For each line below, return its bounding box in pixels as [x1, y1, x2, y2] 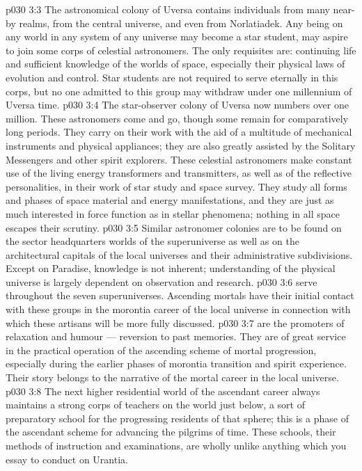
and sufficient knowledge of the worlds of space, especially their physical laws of [6, 56, 345, 71]
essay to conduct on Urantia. [6, 452, 128, 466]
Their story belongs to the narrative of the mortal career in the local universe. [6, 370, 339, 385]
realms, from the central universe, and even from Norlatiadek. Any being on [19, 15, 343, 30]
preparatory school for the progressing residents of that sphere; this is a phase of [6, 410, 349, 425]
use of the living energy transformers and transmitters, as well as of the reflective [6, 166, 352, 180]
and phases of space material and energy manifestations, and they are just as [6, 193, 334, 207]
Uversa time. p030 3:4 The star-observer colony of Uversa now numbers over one [6, 97, 349, 112]
